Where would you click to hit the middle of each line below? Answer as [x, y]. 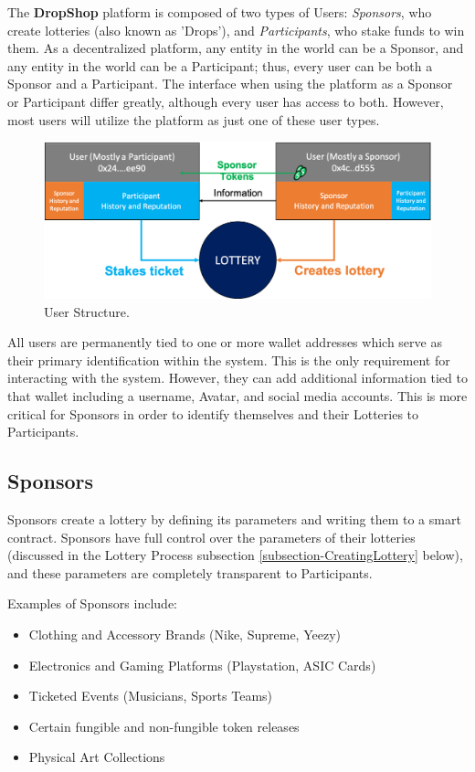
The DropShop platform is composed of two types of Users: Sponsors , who [220, 12]
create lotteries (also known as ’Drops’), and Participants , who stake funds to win [236, 30]
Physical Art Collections [97, 757]
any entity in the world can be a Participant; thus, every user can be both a [220, 65]
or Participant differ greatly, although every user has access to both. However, [226, 101]
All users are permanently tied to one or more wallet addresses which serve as [225, 342]
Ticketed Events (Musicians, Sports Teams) [151, 696]
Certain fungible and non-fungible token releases [164, 726]
